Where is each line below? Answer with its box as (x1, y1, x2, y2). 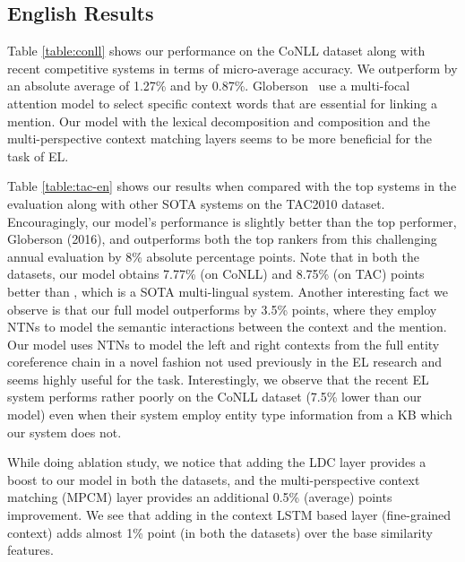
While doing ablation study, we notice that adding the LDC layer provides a (7, 453, 426, 471)
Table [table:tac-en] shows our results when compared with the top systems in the (7, 177, 457, 195)
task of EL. (7, 146, 69, 165)
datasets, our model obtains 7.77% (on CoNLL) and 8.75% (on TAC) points (7, 264, 425, 283)
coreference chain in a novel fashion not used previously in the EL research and (7, 352, 443, 371)
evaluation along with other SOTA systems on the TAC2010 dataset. (7, 194, 385, 212)
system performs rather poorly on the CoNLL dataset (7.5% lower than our (7, 387, 422, 406)
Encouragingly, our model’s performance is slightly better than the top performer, (7, 212, 457, 230)
